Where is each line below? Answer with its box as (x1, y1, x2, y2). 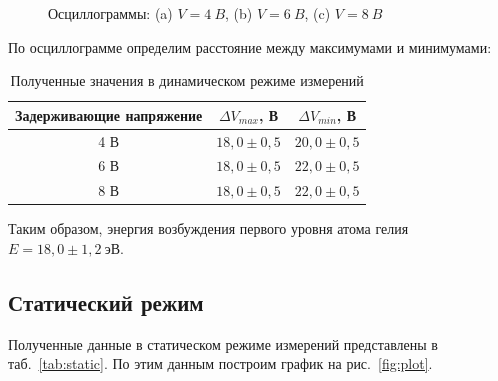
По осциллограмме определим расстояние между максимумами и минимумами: (8, 36, 492, 57)
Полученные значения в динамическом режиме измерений (10, 70, 364, 91)
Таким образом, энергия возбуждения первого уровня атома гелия (8, 218, 409, 239)
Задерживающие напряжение (15, 104, 203, 125)
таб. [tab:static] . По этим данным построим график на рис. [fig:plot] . (8, 353, 433, 374)
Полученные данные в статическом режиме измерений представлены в (8, 333, 438, 354)
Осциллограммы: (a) (48, 3, 173, 23)
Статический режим (8, 286, 204, 317)
